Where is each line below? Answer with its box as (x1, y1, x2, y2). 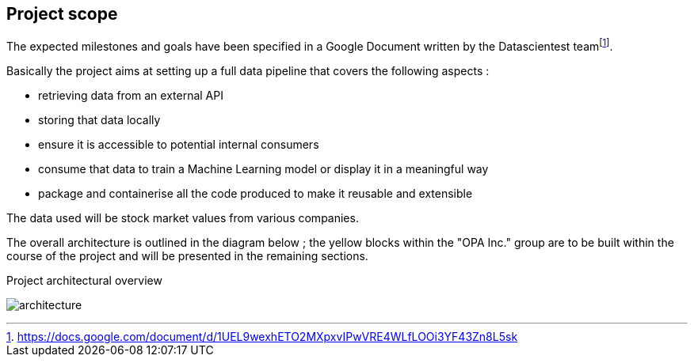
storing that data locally (38, 113, 161, 127)
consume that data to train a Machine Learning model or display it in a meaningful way (38, 162, 489, 176)
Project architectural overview (6, 274, 162, 288)
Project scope (6, 4, 118, 24)
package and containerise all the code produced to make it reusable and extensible (38, 187, 473, 201)
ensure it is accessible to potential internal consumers (38, 138, 319, 152)
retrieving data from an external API (38, 89, 223, 103)
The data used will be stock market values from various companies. (6, 211, 359, 225)
